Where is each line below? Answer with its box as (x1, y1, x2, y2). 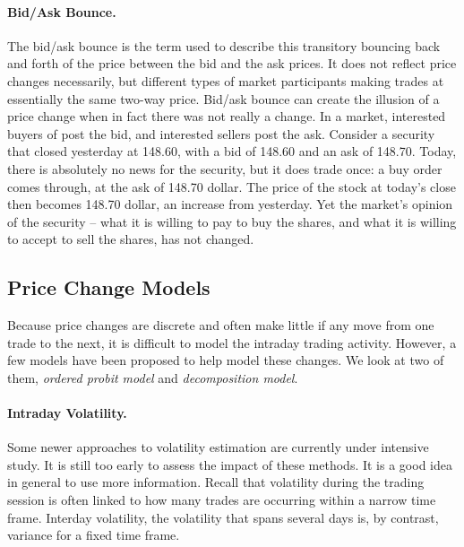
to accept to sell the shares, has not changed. (7, 230, 254, 248)
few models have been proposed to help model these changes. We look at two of (7, 351, 444, 369)
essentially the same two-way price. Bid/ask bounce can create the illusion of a (7, 89, 440, 108)
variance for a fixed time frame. (7, 525, 180, 544)
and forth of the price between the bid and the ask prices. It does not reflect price (7, 54, 457, 73)
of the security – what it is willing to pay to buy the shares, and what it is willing (7, 212, 457, 230)
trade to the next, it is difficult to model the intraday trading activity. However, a (7, 333, 457, 352)
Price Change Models (7, 273, 211, 301)
